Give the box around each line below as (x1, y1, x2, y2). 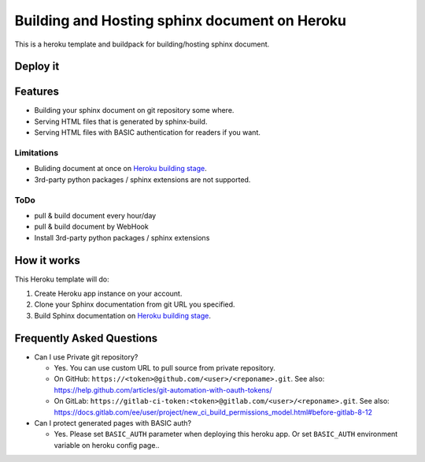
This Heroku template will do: (14, 274, 109, 284)
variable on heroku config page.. (54, 440, 160, 449)
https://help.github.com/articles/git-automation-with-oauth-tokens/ (54, 385, 272, 394)
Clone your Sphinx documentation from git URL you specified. (34, 300, 235, 309)
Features (14, 85, 59, 99)
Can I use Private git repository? (34, 352, 139, 362)
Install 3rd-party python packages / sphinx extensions (34, 233, 210, 242)
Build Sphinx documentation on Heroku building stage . (34, 311, 212, 320)
